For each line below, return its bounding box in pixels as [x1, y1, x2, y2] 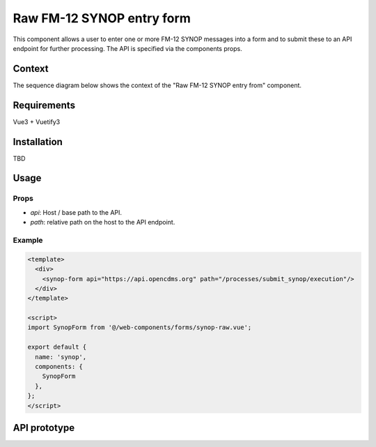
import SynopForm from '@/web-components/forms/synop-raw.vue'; [27, 324, 252, 331]
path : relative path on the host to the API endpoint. [30, 218, 175, 227]
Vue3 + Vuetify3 [13, 117, 61, 126]
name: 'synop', [35, 353, 87, 361]
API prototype [13, 422, 75, 434]
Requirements [13, 99, 76, 111]
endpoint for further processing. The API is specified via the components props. [13, 44, 243, 52]
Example [13, 235, 43, 245]
